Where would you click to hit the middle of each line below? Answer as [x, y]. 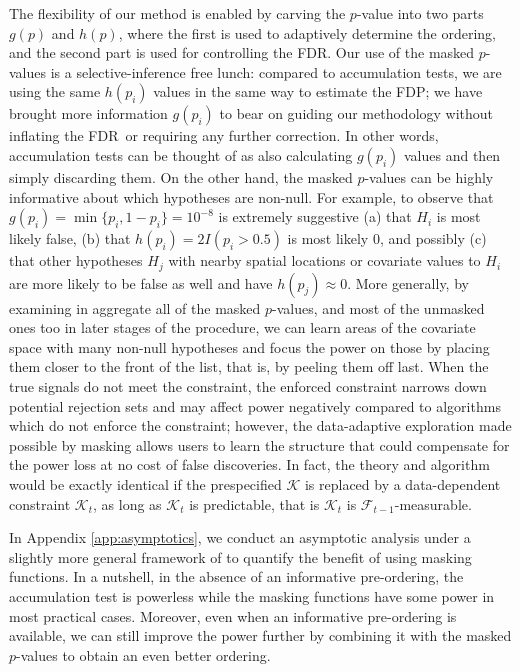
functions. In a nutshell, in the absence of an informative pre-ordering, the [236, 576]
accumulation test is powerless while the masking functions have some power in [252, 595]
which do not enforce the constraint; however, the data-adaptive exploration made [260, 425]
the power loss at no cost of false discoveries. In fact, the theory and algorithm [249, 464]
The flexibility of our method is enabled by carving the [177, 13]
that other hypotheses [76, 260]
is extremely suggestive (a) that [315, 216]
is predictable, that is [254, 503]
